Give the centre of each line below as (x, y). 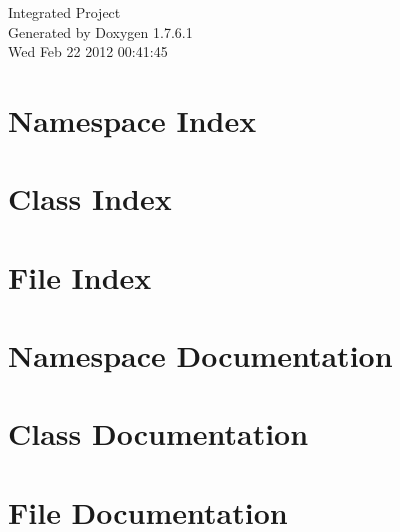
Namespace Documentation (200, 355)
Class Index (90, 198)
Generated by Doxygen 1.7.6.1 (100, 31)
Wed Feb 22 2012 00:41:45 (88, 51)
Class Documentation (158, 433)
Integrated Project (64, 12)
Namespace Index (132, 119)
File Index (80, 276)
